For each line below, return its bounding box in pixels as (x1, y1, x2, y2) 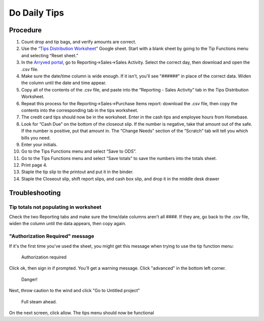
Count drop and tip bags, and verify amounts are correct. (21, 39, 136, 45)
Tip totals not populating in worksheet (9, 204, 102, 210)
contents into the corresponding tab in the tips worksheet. (21, 107, 138, 113)
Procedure (9, 26, 42, 34)
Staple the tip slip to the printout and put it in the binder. (21, 169, 134, 175)
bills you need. (21, 135, 51, 140)
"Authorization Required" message (9, 233, 94, 240)
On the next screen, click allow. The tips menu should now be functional (9, 310, 154, 316)
